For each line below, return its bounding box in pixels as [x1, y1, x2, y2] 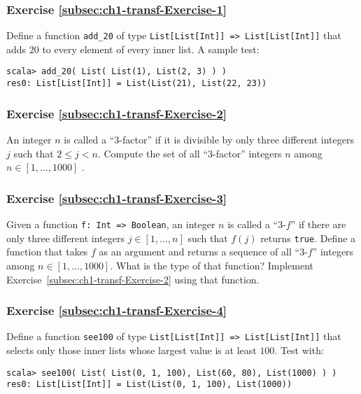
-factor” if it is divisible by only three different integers [119, 132, 354, 146]
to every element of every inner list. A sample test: [42, 41, 260, 56]
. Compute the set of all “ [97, 146, 208, 160]
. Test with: [274, 342, 324, 357]
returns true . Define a [260, 230, 356, 245]
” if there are [290, 217, 346, 231]
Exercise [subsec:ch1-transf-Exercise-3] [6, 189, 227, 206]
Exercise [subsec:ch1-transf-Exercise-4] [6, 302, 227, 319]
